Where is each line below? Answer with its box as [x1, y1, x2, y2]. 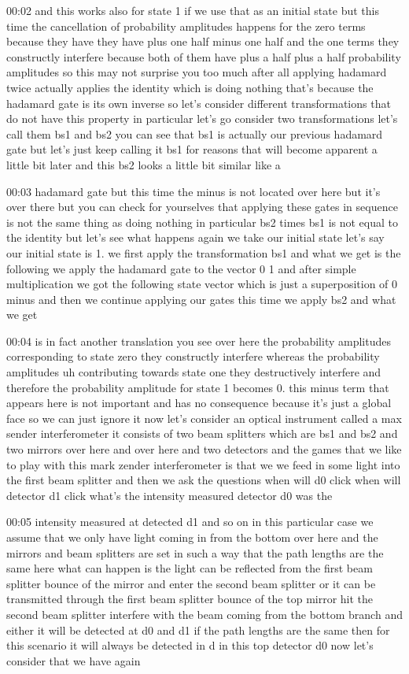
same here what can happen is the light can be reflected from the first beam [6, 560, 373, 576]
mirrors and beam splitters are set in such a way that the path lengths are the [6, 544, 384, 561]
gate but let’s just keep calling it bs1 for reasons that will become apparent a [6, 141, 378, 157]
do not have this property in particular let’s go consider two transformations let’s [6, 110, 398, 127]
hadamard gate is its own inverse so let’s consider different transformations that [6, 94, 391, 111]
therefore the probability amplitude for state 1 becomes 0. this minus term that [6, 379, 389, 395]
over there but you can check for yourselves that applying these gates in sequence [6, 198, 398, 215]
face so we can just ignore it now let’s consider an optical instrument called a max [6, 409, 402, 426]
